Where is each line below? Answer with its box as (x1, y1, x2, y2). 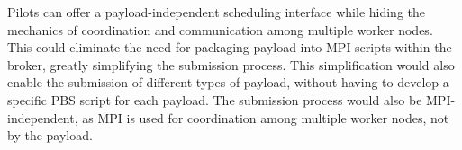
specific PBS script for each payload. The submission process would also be (7, 90, 422, 109)
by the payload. (7, 126, 93, 145)
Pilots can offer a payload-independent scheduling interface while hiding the (7, 3, 426, 21)
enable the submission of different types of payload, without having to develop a (7, 73, 449, 92)
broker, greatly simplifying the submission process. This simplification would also (7, 55, 455, 74)
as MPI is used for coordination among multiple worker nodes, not (82, 108, 449, 127)
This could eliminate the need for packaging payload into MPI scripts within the (7, 38, 452, 57)
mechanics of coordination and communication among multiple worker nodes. (7, 20, 433, 39)
